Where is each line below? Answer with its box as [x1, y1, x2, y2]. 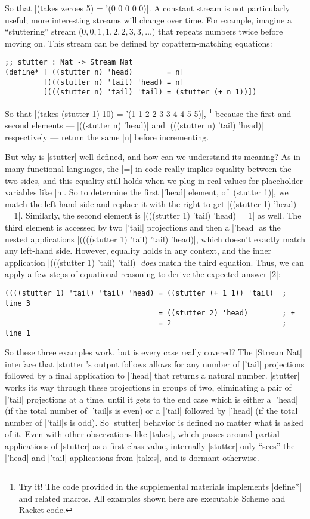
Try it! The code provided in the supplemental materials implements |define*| [18, 480, 302, 493]
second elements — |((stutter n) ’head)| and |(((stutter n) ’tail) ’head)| [5, 119, 264, 131]
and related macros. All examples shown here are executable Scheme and [18, 492, 286, 504]
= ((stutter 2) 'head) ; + [158, 309, 295, 318]
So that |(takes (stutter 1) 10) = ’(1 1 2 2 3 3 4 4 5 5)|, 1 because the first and [5, 106, 292, 119]
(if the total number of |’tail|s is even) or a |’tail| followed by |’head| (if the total [5, 404, 298, 417]
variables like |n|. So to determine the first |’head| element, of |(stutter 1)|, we [5, 186, 289, 198]
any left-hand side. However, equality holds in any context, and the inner [5, 244, 272, 257]
